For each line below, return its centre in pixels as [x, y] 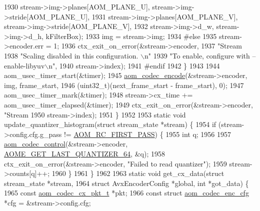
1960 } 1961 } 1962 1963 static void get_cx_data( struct [138, 173]
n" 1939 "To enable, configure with [197, 55]
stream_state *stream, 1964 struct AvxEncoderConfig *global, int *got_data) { [126, 183]
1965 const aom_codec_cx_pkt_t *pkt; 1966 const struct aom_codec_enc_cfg [126, 193]
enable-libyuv [24, 65]
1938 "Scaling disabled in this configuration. [71, 55]
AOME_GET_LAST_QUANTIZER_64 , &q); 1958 [84, 153]
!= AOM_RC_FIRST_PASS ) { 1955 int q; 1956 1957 [147, 134]
